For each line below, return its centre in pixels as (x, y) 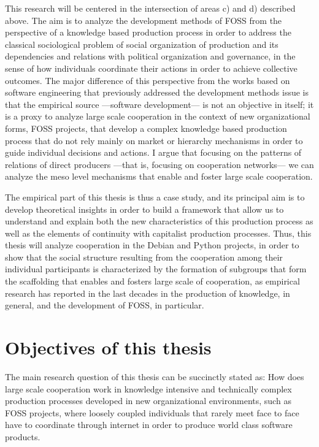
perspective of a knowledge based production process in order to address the (148, 32)
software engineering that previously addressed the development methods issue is (157, 92)
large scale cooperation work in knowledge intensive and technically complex (148, 388)
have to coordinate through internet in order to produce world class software (149, 425)
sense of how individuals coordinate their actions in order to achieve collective (151, 68)
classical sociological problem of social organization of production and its (142, 44)
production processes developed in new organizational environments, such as (148, 401)
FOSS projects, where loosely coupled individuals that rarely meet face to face (152, 412)
